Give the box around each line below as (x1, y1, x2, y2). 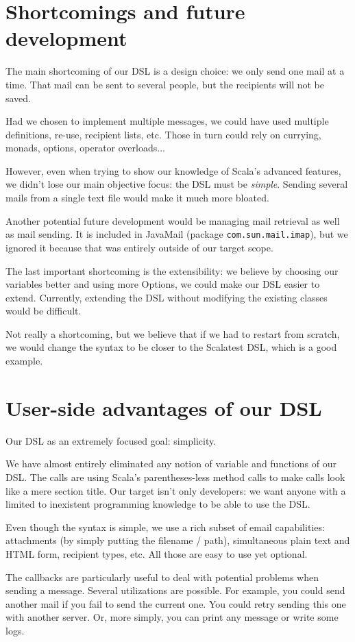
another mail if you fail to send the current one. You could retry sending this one (5, 596, 346, 610)
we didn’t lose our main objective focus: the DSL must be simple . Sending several (5, 177, 348, 191)
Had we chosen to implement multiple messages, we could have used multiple (5, 114, 329, 128)
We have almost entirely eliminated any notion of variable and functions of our (5, 456, 336, 471)
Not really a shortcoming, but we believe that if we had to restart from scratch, (5, 326, 340, 341)
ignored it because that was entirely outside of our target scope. (5, 240, 273, 254)
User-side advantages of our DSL (5, 393, 322, 421)
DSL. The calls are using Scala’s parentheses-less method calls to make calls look (5, 469, 345, 484)
